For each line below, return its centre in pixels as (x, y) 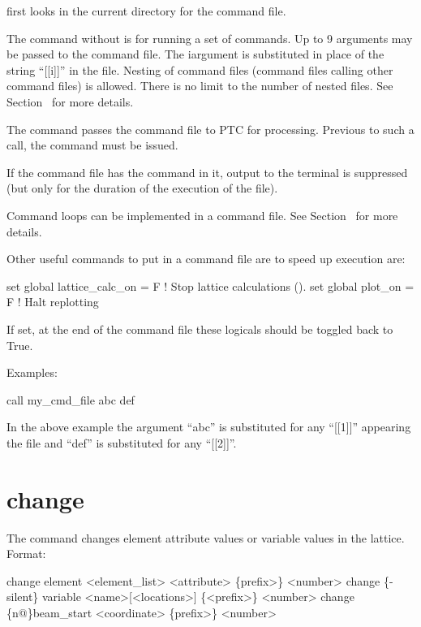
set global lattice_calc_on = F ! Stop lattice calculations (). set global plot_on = (210, 285)
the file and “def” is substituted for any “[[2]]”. (122, 442)
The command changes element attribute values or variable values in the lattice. (206, 537)
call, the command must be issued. (92, 145)
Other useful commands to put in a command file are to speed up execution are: (206, 259)
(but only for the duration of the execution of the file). (142, 188)
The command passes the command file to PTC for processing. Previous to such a (210, 129)
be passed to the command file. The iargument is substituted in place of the (195, 54)
